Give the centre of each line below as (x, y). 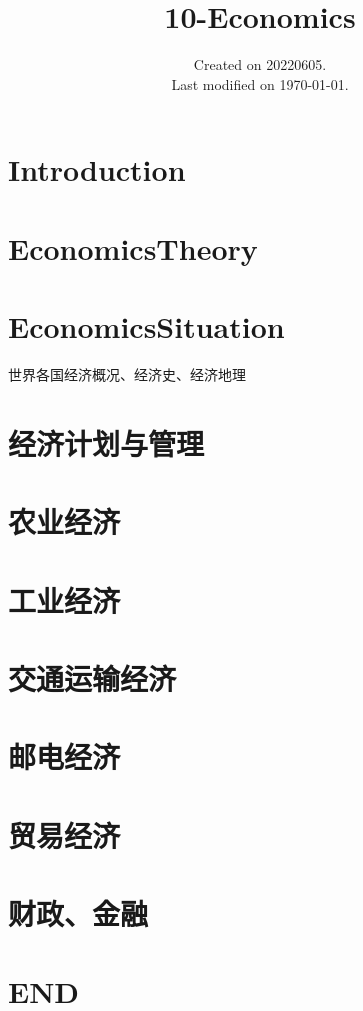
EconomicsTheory (133, 247)
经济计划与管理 (106, 442)
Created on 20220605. (260, 64)
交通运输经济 (92, 677)
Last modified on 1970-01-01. (260, 83)
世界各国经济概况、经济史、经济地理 (127, 374)
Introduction (97, 169)
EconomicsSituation (146, 326)
